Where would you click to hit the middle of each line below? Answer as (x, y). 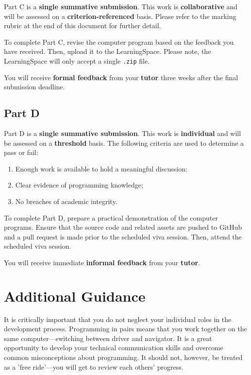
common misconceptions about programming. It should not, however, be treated (123, 357)
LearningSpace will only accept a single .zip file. (77, 60)
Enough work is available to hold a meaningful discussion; (101, 168)
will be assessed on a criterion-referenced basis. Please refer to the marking (120, 16)
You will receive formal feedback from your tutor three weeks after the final (121, 77)
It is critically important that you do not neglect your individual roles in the (118, 319)
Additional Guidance (75, 296)
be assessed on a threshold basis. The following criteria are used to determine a (124, 143)
